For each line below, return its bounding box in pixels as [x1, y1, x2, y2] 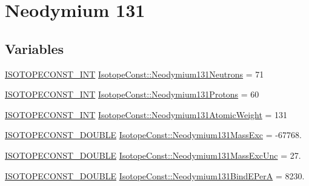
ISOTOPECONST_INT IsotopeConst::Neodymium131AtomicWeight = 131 [5, 108, 288, 121]
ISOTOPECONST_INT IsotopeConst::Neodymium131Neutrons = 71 [5, 67, 264, 80]
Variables [5, 39, 64, 58]
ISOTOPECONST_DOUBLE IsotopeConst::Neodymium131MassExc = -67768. [5, 128, 302, 141]
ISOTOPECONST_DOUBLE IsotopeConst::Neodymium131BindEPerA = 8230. [5, 169, 305, 182]
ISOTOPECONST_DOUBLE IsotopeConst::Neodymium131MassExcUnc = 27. [5, 148, 301, 161]
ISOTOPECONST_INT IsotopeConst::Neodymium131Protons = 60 [5, 88, 259, 101]
